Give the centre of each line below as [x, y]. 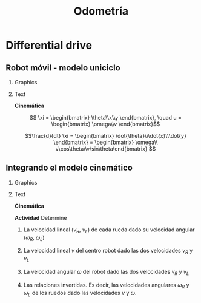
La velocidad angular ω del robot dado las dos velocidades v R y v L [106, 273]
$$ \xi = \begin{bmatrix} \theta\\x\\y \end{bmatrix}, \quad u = [106, 117]
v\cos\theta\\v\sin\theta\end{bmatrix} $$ [106, 149]
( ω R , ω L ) [34, 238]
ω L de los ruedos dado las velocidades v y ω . [80, 294]
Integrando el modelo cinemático [69, 168]
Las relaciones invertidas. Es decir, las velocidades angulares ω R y [106, 285]
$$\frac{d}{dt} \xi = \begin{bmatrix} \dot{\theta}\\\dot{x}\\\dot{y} [106, 136]
